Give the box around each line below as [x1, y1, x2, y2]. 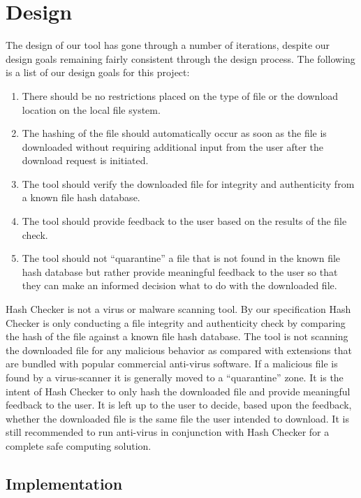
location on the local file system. [22, 102, 161, 117]
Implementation [6, 472, 123, 494]
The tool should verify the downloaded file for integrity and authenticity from [22, 176, 355, 191]
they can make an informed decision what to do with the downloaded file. [22, 278, 337, 293]
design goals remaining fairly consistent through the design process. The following [6, 51, 355, 66]
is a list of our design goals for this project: [6, 65, 190, 80]
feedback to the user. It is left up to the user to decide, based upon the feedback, [6, 397, 352, 412]
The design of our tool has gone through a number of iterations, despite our [6, 38, 330, 52]
